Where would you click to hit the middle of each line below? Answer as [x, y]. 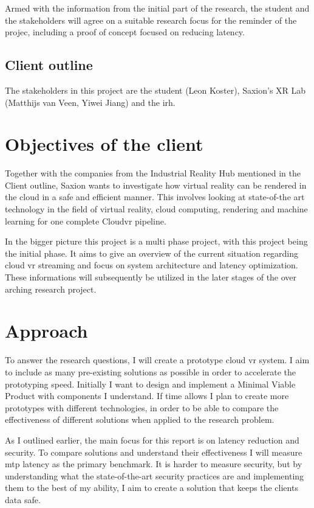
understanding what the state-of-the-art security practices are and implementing [155, 475]
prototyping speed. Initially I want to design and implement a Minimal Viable [150, 384]
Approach [46, 331]
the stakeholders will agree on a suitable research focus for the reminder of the [151, 20]
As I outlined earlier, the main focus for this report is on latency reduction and [152, 440]
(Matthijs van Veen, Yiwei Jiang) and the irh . [90, 102]
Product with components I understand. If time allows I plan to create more [147, 396]
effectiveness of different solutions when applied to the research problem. [140, 419]
